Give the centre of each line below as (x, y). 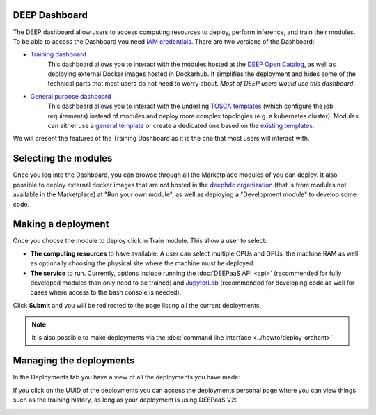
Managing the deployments (74, 361)
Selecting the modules (63, 158)
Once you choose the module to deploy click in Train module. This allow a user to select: (140, 241)
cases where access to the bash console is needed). (106, 292)
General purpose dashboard (71, 96)
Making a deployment (61, 224)
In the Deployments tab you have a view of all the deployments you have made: (126, 377)
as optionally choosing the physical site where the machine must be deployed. (143, 263)
